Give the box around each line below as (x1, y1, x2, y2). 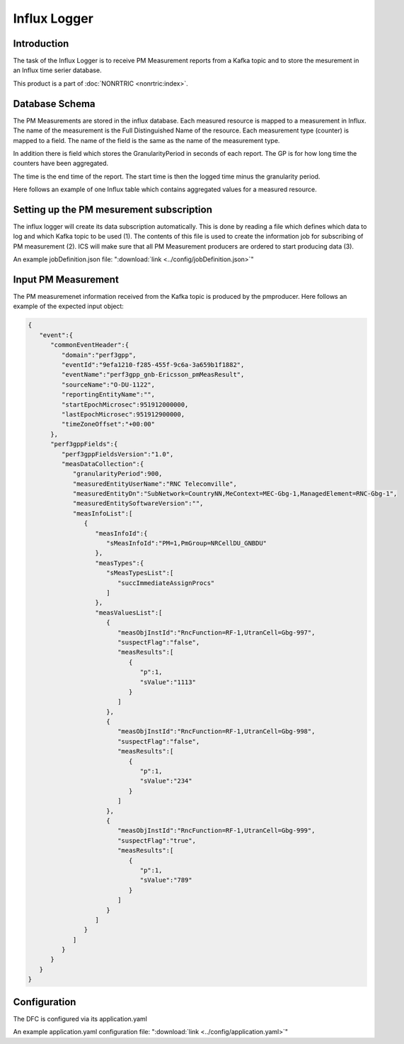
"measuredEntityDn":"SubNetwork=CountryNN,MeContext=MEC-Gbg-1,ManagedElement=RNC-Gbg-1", (72, 489, 398, 498)
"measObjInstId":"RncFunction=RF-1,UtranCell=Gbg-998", (117, 727, 316, 736)
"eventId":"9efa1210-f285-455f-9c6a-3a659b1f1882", (61, 361, 245, 369)
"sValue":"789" (139, 876, 192, 885)
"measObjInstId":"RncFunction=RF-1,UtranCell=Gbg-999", (117, 827, 316, 835)
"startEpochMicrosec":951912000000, (61, 400, 189, 409)
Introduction (13, 38, 69, 50)
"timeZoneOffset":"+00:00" (61, 420, 156, 429)
